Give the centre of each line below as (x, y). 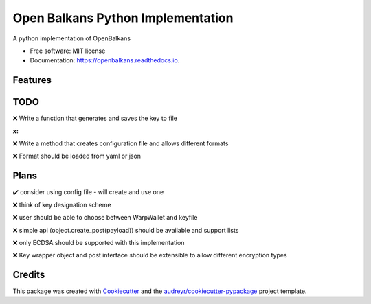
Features (32, 80)
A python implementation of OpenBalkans (71, 38)
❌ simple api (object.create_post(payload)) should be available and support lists (126, 230)
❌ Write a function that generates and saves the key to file (95, 118)
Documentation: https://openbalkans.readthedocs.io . (105, 60)
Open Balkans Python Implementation (123, 18)
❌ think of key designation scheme (62, 204)
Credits (29, 275)
